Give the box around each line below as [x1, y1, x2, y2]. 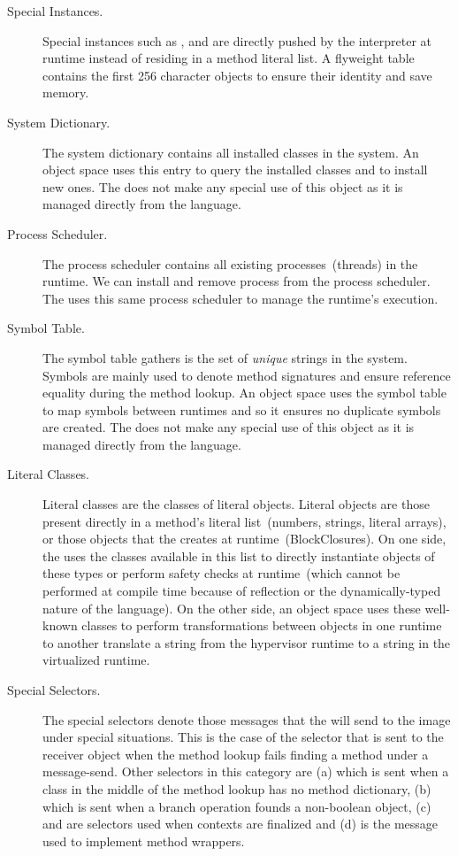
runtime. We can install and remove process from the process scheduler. [42, 272, 431, 290]
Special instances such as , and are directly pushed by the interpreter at [42, 31, 432, 50]
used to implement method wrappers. [42, 831, 245, 850]
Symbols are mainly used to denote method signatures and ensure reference [42, 366, 451, 384]
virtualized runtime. [42, 651, 150, 669]
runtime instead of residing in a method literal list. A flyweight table [42, 49, 415, 67]
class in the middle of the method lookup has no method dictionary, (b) [42, 779, 431, 798]
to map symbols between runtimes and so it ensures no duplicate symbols [42, 400, 441, 419]
